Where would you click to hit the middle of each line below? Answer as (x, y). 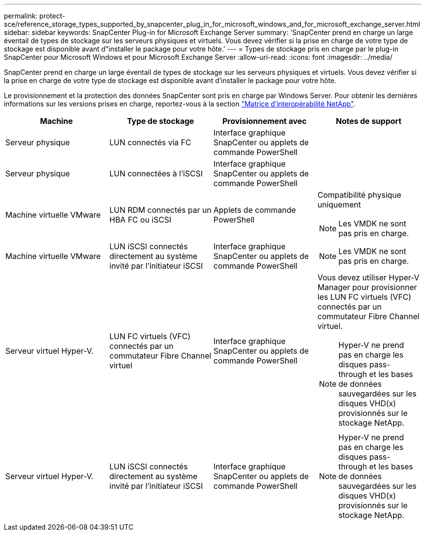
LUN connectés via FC (150, 142)
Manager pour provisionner (367, 287)
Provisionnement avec (264, 121)
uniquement (339, 205)
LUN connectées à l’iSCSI (156, 173)
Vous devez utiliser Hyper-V (368, 277)
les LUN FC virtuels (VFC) (364, 297)
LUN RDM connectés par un (160, 210)
